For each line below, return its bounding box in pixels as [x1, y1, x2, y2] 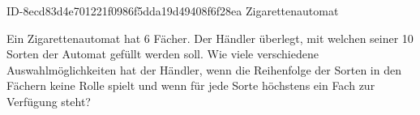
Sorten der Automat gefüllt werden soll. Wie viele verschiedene [6, 45, 319, 62]
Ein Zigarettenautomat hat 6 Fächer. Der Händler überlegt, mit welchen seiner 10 [6, 29, 414, 46]
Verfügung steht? [6, 92, 91, 109]
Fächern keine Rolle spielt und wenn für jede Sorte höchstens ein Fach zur [6, 77, 375, 94]
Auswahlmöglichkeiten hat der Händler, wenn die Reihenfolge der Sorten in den [6, 61, 401, 78]
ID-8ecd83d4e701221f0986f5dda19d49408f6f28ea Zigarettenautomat [6, 2, 339, 19]
